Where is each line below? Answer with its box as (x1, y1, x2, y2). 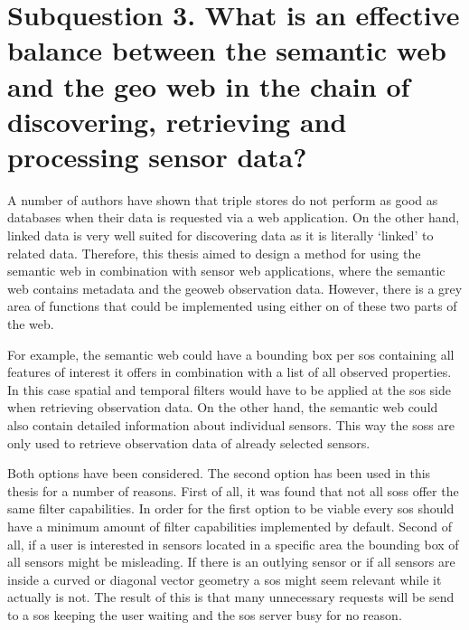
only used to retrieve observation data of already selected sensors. (7, 433, 371, 452)
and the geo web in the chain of (7, 67, 410, 104)
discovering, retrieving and (7, 102, 347, 139)
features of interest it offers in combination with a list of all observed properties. (7, 362, 452, 381)
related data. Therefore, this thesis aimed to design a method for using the (7, 243, 421, 262)
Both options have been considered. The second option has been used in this (7, 464, 431, 483)
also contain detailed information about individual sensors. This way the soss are (7, 416, 455, 434)
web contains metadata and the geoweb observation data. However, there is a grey (7, 278, 463, 297)
